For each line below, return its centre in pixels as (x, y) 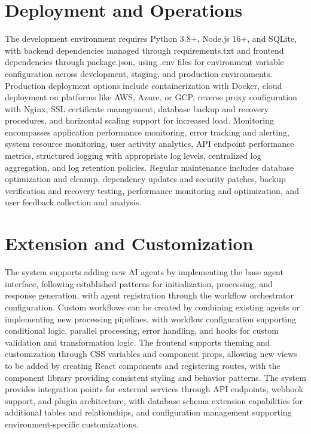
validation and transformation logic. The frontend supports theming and (138, 342)
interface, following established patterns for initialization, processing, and (139, 283)
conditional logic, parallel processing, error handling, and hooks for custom (142, 330)
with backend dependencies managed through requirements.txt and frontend (144, 50)
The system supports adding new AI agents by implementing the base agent (144, 272)
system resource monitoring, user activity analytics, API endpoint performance (150, 144)
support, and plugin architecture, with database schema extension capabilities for (154, 400)
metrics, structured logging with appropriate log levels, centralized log (133, 156)
